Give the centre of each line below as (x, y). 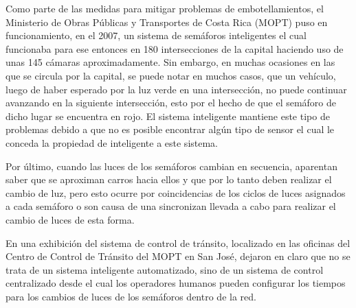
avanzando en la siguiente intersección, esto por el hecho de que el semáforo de (171, 103)
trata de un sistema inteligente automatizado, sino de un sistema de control (165, 269)
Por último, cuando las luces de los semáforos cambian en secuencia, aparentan (171, 166)
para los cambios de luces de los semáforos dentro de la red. (131, 296)
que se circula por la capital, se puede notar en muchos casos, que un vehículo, (171, 75)
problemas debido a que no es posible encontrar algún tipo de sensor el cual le (170, 129)
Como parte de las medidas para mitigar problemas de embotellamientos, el (165, 8)
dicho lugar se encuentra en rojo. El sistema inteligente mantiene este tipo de (168, 116)
